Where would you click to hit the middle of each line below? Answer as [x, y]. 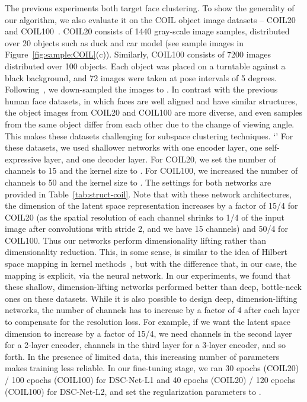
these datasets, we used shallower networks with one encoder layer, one [134, 147]
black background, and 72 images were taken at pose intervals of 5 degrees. [141, 77]
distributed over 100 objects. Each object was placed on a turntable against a [145, 66]
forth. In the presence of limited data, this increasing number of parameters [142, 356]
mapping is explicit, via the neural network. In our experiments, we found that [148, 275]
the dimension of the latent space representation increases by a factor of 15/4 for [151, 205]
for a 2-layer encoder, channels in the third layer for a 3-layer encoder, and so [145, 345]
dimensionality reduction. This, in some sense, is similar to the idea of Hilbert [146, 252]
